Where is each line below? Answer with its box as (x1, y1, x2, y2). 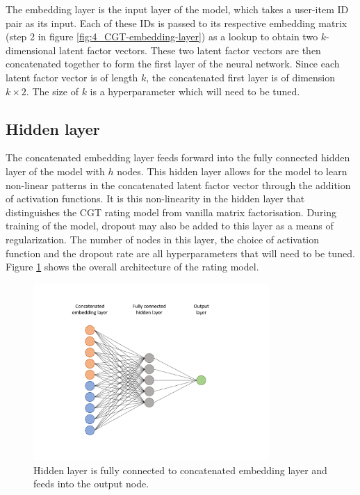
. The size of (26, 83, 79, 98)
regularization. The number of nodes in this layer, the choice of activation (6, 232, 320, 246)
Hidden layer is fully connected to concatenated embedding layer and (33, 462, 327, 477)
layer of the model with (6, 163, 105, 178)
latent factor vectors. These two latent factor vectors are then (59, 42, 321, 57)
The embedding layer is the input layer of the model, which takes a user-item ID (6, 2, 349, 16)
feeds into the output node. (33, 476, 149, 491)
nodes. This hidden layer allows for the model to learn (117, 163, 347, 178)
